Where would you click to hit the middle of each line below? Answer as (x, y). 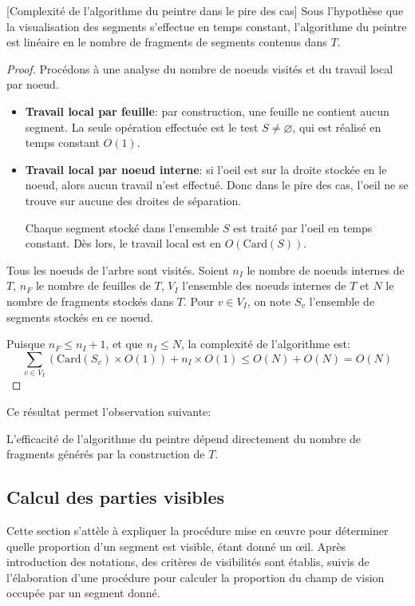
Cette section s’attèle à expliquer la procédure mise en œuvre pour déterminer (198, 530)
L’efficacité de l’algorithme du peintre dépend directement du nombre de (184, 438)
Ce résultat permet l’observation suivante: (109, 412)
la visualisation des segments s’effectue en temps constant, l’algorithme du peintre (207, 26)
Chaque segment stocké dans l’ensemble (122, 227)
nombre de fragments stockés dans (90, 301)
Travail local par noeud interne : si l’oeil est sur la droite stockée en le (206, 169)
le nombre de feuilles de (93, 285)
